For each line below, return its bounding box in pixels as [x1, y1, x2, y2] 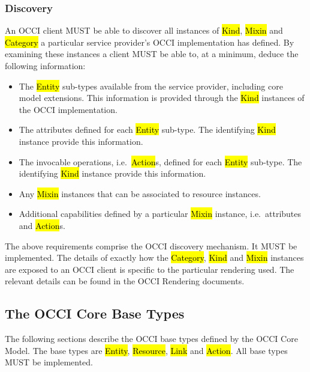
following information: [5, 59, 86, 72]
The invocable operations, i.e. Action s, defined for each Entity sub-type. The [19, 155, 302, 168]
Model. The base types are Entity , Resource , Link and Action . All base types [5, 344, 288, 356]
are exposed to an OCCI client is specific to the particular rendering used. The [5, 263, 294, 275]
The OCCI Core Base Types [5, 304, 185, 323]
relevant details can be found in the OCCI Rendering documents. [5, 275, 245, 287]
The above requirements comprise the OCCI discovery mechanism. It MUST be [5, 239, 297, 252]
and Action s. [19, 219, 65, 231]
